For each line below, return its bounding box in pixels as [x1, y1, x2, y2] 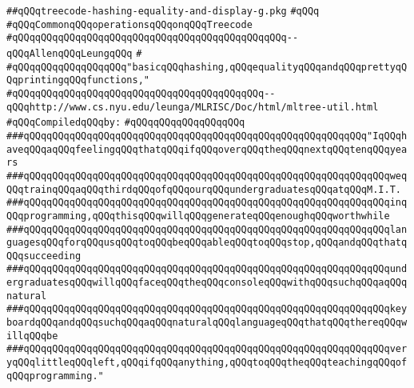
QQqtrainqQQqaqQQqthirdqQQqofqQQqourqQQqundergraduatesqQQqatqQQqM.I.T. [6, 183, 401, 195]
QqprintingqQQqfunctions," [6, 74, 149, 86]
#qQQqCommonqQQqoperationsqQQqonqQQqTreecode [6, 18, 253, 30]
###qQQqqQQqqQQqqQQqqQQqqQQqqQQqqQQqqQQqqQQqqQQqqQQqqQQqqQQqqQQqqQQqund [6, 263, 408, 275]
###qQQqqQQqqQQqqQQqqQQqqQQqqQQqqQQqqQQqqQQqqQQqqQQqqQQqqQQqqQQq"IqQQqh [6, 130, 408, 142]
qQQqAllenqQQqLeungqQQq [6, 47, 133, 59]
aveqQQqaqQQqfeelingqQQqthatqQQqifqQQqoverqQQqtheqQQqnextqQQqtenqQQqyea [6, 143, 408, 155]
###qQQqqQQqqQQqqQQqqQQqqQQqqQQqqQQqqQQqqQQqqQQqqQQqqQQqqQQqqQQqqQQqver [6, 343, 408, 355]
